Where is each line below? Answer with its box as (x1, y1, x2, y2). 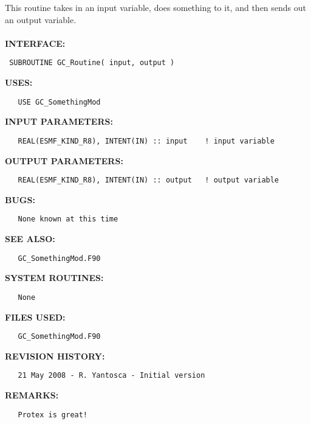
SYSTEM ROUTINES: (5, 271, 104, 284)
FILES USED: (5, 310, 66, 323)
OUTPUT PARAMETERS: (5, 154, 123, 167)
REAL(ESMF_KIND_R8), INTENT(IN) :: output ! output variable (18, 176, 279, 185)
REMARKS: (5, 389, 59, 401)
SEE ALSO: (5, 232, 55, 245)
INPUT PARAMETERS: (5, 115, 113, 128)
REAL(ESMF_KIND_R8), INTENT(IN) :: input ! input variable (18, 136, 275, 145)
